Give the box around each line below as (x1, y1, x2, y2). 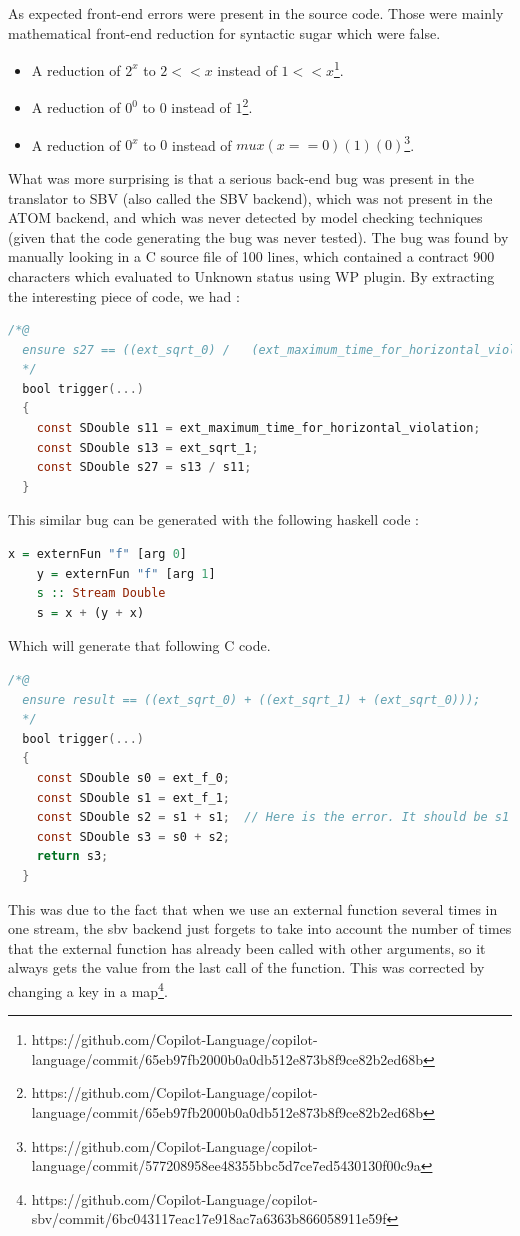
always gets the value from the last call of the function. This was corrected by (8, 957, 485, 978)
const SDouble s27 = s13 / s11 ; (36, 460, 252, 475)
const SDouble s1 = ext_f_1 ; (36, 790, 230, 805)
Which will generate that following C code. (8, 635, 271, 656)
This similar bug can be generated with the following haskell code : (8, 509, 419, 530)
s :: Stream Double (36, 586, 166, 601)
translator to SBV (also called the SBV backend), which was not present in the (8, 187, 493, 208)
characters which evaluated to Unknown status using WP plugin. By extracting (8, 265, 495, 286)
